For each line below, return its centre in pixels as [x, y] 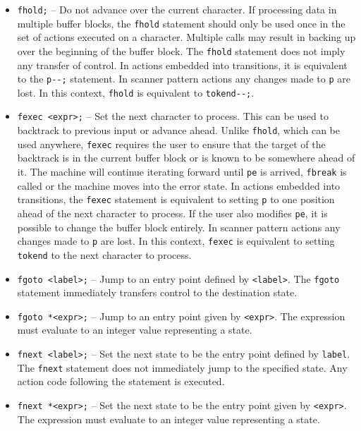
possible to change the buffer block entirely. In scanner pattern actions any [179, 227]
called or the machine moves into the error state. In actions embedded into [179, 185]
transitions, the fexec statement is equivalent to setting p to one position [176, 199]
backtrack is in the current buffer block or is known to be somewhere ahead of [186, 158]
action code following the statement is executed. [121, 381]
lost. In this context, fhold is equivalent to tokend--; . [136, 92]
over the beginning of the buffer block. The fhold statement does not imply [181, 50]
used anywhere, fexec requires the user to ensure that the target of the [171, 144]
